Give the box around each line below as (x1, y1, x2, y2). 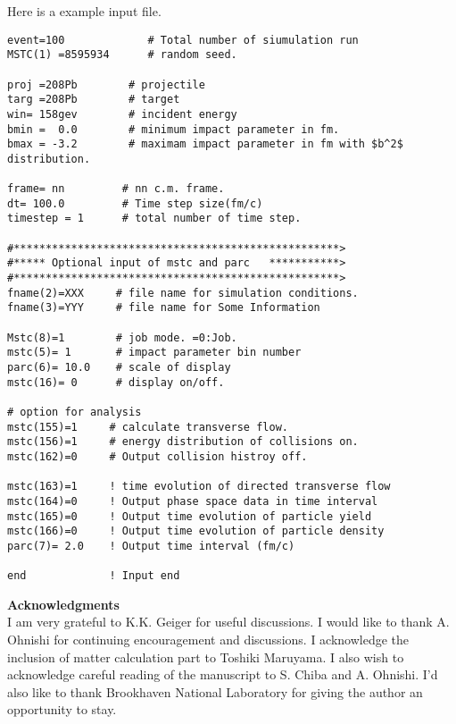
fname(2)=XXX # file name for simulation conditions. (7, 286, 359, 299)
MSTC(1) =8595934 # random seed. (7, 48, 237, 62)
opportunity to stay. (7, 700, 117, 719)
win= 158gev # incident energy (7, 107, 237, 121)
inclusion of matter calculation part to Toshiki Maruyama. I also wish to (7, 647, 404, 666)
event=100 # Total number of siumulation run (7, 33, 359, 46)
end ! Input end (7, 569, 180, 583)
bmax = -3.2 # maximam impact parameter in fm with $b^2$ (7, 138, 403, 151)
